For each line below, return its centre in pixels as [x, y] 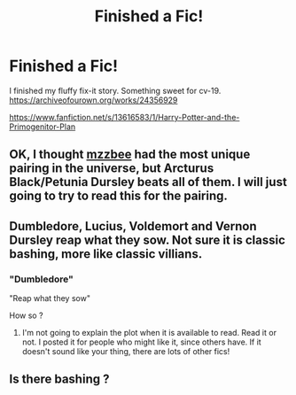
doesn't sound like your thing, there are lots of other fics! [126, 352]
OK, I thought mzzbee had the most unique [130, 155]
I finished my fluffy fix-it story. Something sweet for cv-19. [115, 90]
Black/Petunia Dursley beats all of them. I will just [148, 182]
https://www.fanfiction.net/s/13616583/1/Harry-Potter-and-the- [125, 117]
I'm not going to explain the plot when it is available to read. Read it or [149, 333]
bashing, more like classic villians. [106, 254]
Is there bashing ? [59, 380]
